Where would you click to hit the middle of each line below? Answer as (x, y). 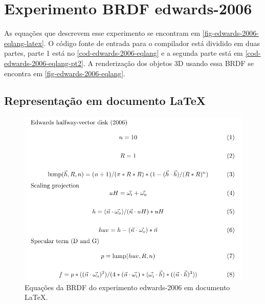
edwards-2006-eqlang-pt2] (44, 63)
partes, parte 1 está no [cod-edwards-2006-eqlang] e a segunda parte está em (124, 53)
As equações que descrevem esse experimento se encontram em (102, 33)
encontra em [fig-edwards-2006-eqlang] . (65, 73)
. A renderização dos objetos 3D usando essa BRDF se (169, 63)
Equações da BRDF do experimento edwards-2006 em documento (127, 287)
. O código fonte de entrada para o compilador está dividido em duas (152, 43)
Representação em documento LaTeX (105, 101)
